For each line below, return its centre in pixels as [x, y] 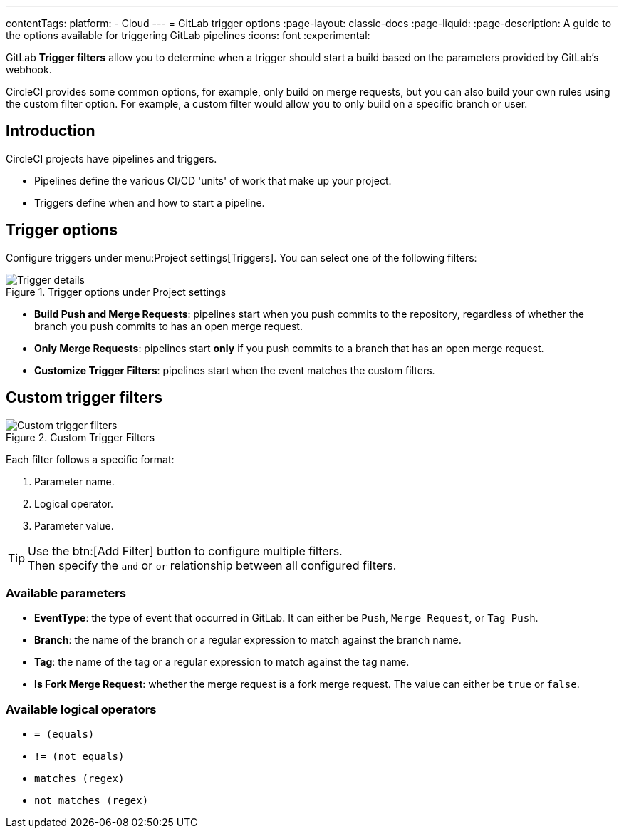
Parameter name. [74, 481]
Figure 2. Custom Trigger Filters [80, 437]
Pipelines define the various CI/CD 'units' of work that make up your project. [213, 180]
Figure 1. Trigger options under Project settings [116, 292]
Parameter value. [74, 525]
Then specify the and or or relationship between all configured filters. [212, 565]
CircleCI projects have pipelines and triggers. [111, 158]
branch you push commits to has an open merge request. [168, 326]
